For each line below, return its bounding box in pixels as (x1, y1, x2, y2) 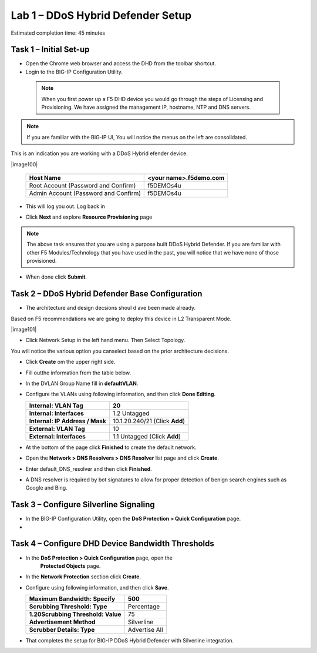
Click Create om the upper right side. (25, 359, 116, 366)
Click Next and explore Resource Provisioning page (25, 213, 153, 220)
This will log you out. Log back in (25, 203, 106, 210)
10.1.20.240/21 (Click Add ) (112, 417, 185, 425)
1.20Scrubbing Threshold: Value (29, 610, 122, 618)
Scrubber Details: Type (29, 626, 95, 634)
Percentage (127, 602, 160, 611)
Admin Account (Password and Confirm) (29, 189, 141, 197)
